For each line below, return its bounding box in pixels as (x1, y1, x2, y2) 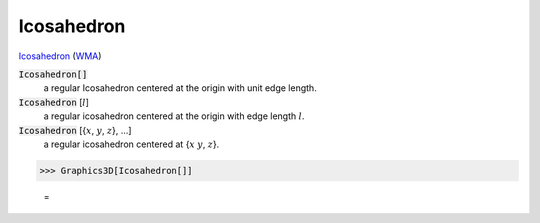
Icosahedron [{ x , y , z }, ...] (18, 124, 132, 136)
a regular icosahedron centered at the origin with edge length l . (43, 110, 305, 122)
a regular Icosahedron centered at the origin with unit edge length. (43, 82, 317, 94)
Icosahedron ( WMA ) (18, 50, 102, 62)
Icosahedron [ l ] (18, 96, 90, 108)
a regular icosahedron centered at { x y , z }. (43, 138, 220, 150)
